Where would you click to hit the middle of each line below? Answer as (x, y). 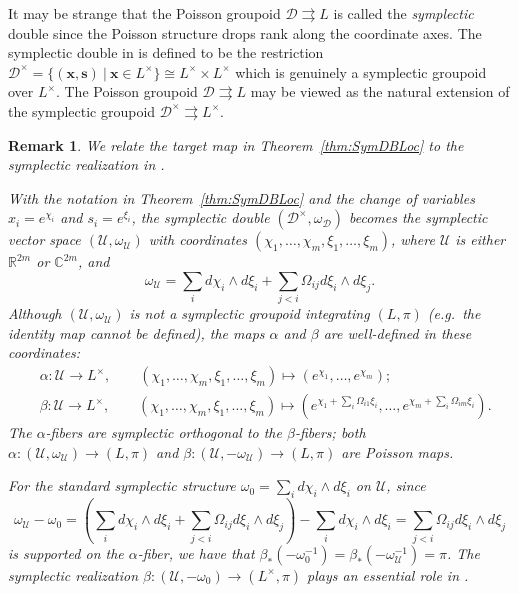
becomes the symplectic (418, 217)
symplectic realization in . (86, 164)
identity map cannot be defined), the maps (136, 332)
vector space (44, 239)
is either (480, 239)
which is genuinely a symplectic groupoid (361, 71)
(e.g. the (454, 313)
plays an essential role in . (388, 574)
